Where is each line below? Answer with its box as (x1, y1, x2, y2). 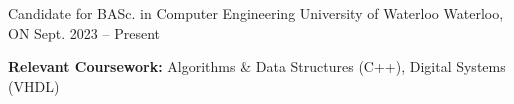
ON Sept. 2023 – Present (8, 22, 160, 43)
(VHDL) (8, 75, 60, 96)
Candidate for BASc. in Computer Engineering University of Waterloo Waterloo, (8, 3, 504, 23)
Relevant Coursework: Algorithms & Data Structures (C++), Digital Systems (8, 56, 506, 77)
